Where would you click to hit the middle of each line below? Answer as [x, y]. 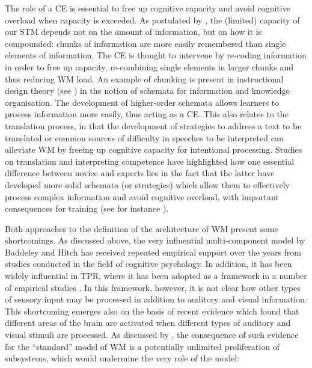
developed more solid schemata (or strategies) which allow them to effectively [148, 184]
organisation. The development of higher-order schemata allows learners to [142, 102]
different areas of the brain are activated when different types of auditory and [148, 323]
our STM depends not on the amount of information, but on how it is [133, 32]
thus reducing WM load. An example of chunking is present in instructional [144, 78]
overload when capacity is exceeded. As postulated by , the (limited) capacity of [152, 20]
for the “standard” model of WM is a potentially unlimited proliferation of [142, 346]
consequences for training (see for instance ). [87, 208]
